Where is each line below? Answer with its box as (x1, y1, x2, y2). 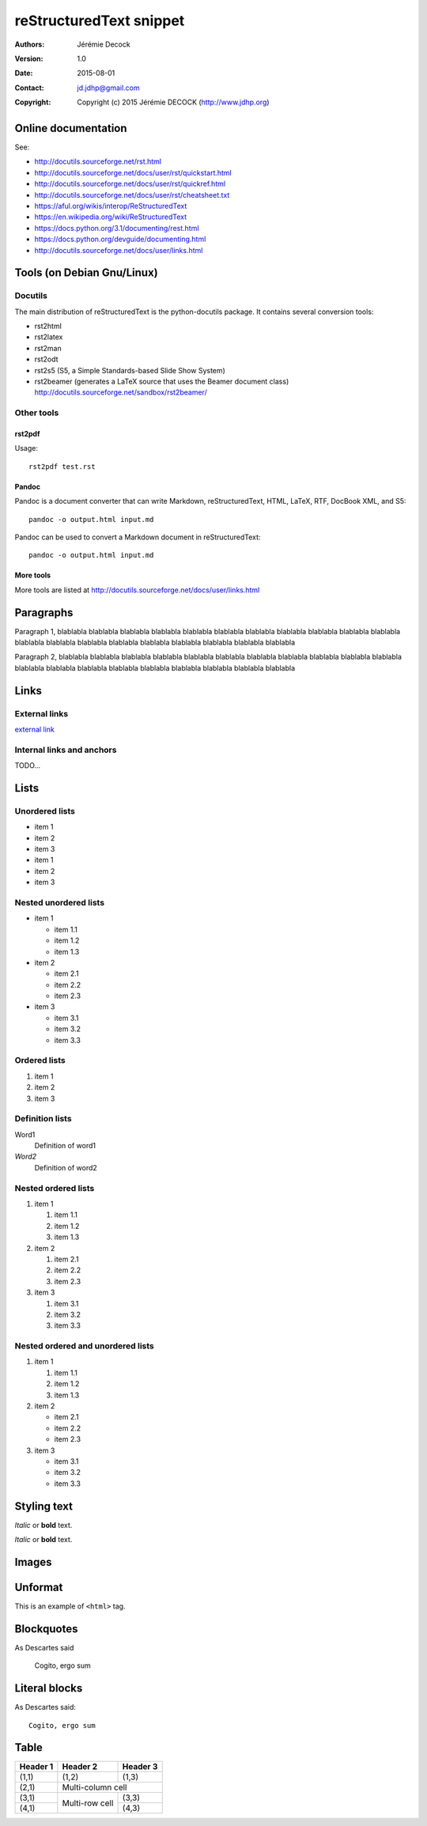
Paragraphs (14, 606, 74, 619)
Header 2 (62, 1761, 98, 1772)
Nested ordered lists (14, 1182, 95, 1193)
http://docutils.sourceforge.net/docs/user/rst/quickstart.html (34, 168, 232, 177)
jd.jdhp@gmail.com (77, 83, 140, 93)
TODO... (14, 761, 41, 770)
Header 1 (19, 1761, 54, 1772)
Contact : (14, 83, 45, 93)
